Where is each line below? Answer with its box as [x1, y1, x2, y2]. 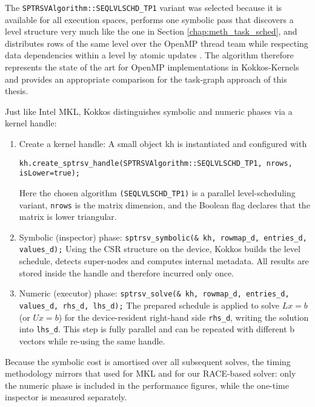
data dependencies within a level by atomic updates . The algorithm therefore [5, 49, 294, 61]
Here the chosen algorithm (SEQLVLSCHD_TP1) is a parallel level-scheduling [19, 186, 296, 199]
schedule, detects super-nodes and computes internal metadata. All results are [19, 255, 309, 267]
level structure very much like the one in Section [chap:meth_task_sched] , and [5, 25, 297, 38]
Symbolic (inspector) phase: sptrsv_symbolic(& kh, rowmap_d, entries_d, [19, 230, 307, 243]
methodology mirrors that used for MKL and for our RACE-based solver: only [5, 367, 296, 380]
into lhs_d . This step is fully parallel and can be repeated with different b [19, 323, 295, 335]
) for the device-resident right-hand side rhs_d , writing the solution [58, 310, 309, 323]
